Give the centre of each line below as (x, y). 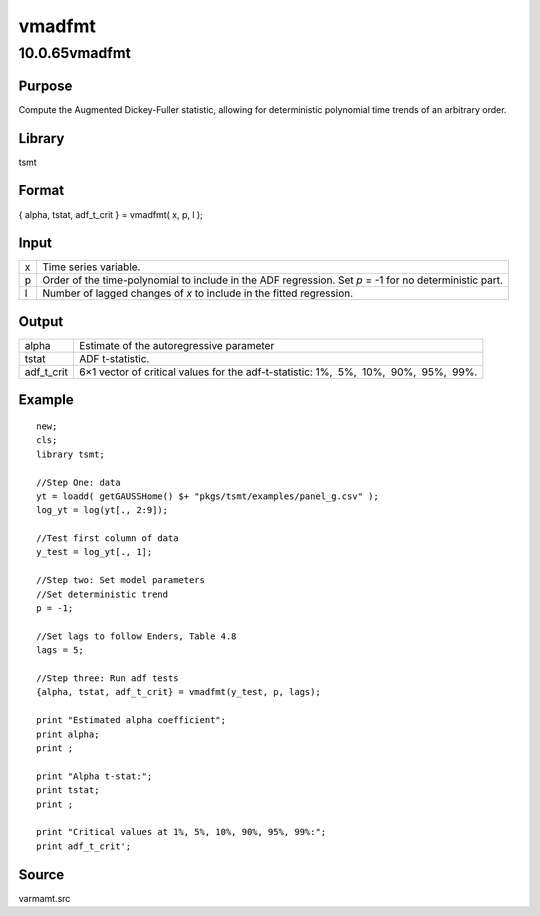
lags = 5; (60, 650)
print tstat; (68, 790)
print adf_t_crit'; (84, 846)
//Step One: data (78, 482)
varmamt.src (44, 898)
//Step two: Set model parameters (120, 580)
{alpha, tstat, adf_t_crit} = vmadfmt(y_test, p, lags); (179, 692)
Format (41, 190)
